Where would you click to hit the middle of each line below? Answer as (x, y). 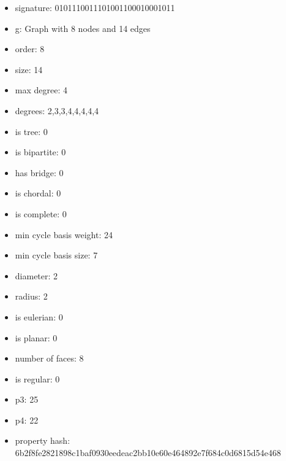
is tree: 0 (31, 131)
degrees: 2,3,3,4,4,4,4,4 (57, 110)
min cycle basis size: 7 (56, 255)
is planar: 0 (36, 337)
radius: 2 (31, 296)
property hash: (43, 440)
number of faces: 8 (49, 358)
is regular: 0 (37, 378)
